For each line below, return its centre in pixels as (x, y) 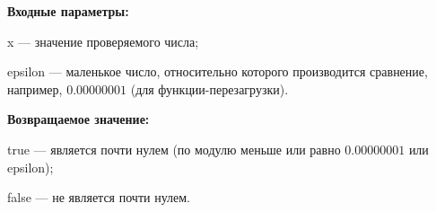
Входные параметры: (68, 11)
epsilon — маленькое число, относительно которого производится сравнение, (218, 71)
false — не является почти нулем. (99, 197)
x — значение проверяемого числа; (103, 41)
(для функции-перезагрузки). (209, 88)
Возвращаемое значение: (78, 119)
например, (35, 88)
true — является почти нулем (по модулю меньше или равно (174, 149)
